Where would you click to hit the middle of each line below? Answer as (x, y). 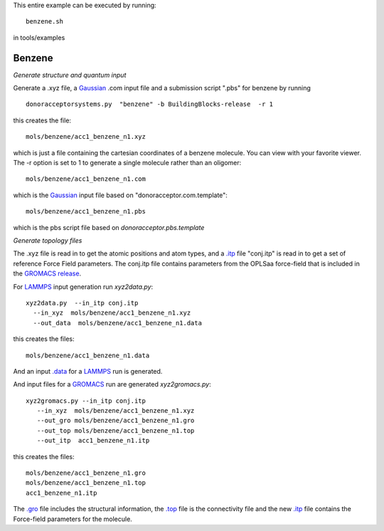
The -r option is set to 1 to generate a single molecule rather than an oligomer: (127, 163)
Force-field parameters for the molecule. (73, 519)
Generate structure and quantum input (70, 75)
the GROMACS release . (47, 273)
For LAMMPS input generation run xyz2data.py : (83, 286)
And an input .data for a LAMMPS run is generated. (88, 371)
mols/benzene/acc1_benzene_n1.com (86, 179)
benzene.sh (45, 22)
